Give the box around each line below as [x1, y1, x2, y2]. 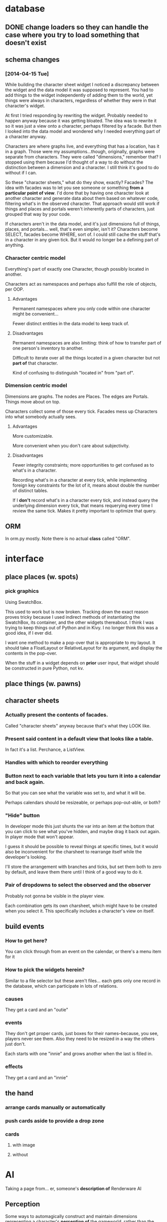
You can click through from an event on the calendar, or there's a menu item [5, 948, 162, 955]
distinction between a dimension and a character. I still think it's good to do [5, 165, 159, 171]
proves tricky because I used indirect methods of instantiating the [5, 614, 141, 620]
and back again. [5, 778, 45, 785]
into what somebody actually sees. [5, 413, 77, 419]
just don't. [5, 1041, 26, 1047]
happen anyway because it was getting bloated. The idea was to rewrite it [5, 118, 157, 124]
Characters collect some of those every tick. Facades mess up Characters [5, 408, 158, 414]
